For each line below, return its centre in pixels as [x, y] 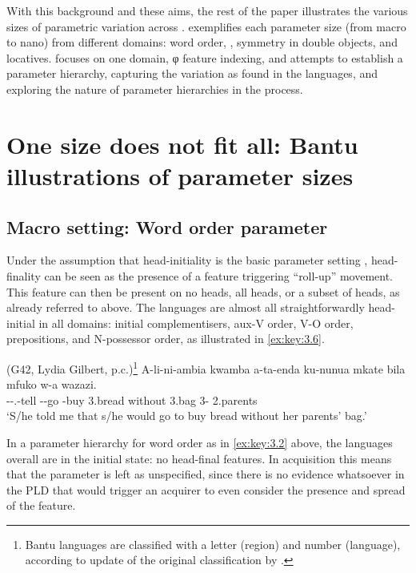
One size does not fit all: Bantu [182, 144]
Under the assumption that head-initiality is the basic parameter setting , [187, 260]
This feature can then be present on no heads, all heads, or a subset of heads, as [203, 291]
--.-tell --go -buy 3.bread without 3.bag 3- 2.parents [132, 399]
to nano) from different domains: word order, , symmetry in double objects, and [202, 42]
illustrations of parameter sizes [180, 175]
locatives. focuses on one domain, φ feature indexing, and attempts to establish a [205, 57]
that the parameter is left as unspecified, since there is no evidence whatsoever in [206, 474]
